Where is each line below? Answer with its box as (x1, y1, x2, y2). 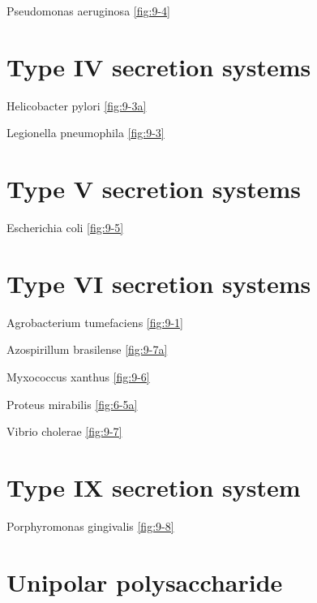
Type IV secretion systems (6, 50, 311, 83)
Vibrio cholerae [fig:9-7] (6, 423, 122, 440)
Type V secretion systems (6, 172, 302, 205)
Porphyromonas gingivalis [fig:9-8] (6, 517, 174, 534)
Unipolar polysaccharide (6, 565, 283, 598)
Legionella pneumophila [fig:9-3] (6, 124, 165, 141)
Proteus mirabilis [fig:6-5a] (6, 395, 138, 412)
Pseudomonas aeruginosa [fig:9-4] (6, 2, 170, 19)
